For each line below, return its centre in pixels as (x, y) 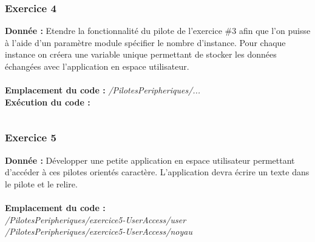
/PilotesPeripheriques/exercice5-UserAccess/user (96, 219)
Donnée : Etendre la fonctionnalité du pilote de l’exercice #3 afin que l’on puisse (158, 31)
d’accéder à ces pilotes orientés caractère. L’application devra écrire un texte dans (157, 172)
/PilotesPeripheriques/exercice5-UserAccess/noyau (99, 231)
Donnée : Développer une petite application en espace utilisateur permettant (150, 160)
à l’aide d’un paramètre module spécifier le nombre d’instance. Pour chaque (145, 42)
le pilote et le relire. (41, 183)
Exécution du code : (48, 102)
